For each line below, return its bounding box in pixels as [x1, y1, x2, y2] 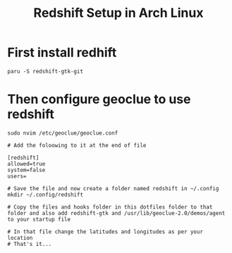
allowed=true [7, 160, 46, 167]
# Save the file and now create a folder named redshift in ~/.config [7, 185, 219, 192]
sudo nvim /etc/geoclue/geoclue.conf [7, 129, 118, 137]
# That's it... [7, 240, 52, 247]
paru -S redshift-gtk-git [7, 68, 83, 75]
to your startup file [7, 216, 71, 223]
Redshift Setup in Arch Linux [33, 5, 204, 21]
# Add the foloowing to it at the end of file [7, 142, 147, 149]
